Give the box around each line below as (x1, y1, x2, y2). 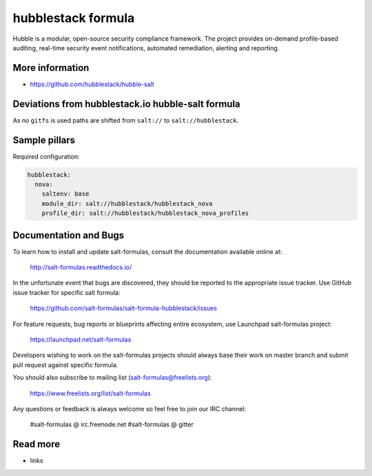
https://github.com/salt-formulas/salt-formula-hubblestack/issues (30, 304, 217, 313)
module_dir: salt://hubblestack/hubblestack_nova (41, 200, 213, 207)
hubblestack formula (12, 10, 135, 25)
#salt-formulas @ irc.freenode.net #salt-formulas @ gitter (30, 420, 194, 428)
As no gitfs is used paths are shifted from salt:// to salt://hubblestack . (12, 116, 239, 124)
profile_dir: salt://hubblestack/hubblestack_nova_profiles (41, 209, 249, 217)
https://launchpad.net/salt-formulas (30, 335, 132, 344)
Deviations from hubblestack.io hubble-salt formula (12, 98, 240, 110)
